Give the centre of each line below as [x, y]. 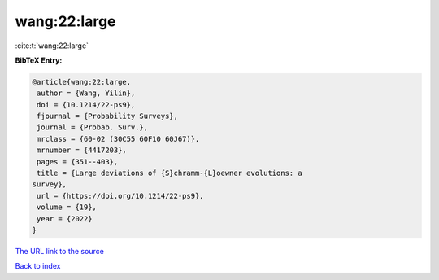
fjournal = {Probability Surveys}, [108, 116]
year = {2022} [65, 219]
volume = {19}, [67, 207]
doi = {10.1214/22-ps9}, [86, 105]
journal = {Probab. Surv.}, [93, 127]
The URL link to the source [60, 251]
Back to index [38, 266]
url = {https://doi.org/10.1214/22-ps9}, [120, 196]
